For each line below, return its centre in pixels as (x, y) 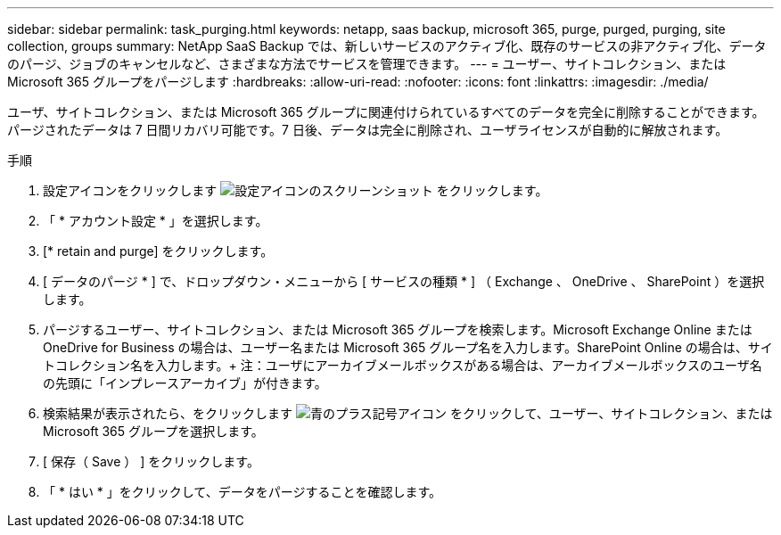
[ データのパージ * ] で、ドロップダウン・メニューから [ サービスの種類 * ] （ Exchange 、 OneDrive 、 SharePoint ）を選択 (404, 281)
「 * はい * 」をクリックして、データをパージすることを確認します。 (242, 492)
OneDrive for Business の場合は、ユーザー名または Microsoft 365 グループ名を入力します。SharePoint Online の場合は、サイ (408, 347)
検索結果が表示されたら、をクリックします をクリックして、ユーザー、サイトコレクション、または (408, 413)
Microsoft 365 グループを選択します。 (153, 431)
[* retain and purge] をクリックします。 (158, 251)
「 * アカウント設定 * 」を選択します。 (156, 221)
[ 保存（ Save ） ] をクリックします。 (151, 461)
